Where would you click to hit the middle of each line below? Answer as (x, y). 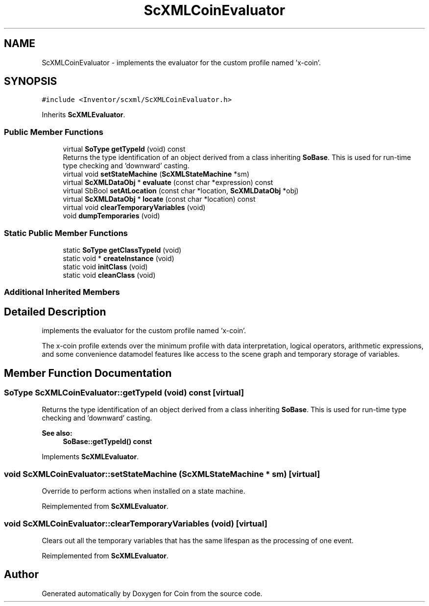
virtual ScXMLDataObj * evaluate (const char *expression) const (168, 183)
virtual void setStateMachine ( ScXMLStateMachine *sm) (156, 174)
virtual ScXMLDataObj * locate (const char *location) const (159, 199)
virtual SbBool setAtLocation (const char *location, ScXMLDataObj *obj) (181, 191)
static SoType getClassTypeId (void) (122, 250)
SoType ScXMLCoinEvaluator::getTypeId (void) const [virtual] (124, 393)
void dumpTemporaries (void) (111, 216)
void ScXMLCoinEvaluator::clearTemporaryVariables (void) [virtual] (136, 523)
